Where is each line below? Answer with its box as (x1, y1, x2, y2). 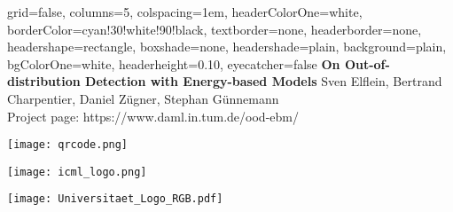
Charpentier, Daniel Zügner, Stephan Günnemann (7, 89, 279, 107)
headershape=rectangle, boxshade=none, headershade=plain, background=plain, (7, 37, 447, 56)
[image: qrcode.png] (7, 138, 129, 152)
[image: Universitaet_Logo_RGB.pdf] (7, 192, 223, 206)
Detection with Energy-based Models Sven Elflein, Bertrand (85, 72, 442, 90)
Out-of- (344, 54, 390, 73)
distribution (7, 72, 81, 90)
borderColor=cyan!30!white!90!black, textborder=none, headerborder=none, (7, 20, 422, 38)
